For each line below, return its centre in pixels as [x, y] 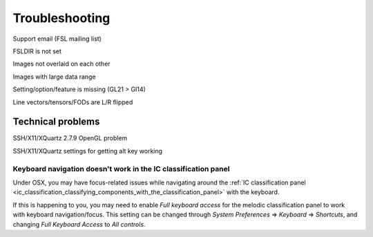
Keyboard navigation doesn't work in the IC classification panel [121, 169]
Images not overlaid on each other [61, 64]
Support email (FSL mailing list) [57, 39]
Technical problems [56, 122]
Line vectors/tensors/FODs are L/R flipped [73, 102]
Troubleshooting [61, 18]
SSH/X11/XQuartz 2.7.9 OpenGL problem [70, 138]
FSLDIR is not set [37, 51]
